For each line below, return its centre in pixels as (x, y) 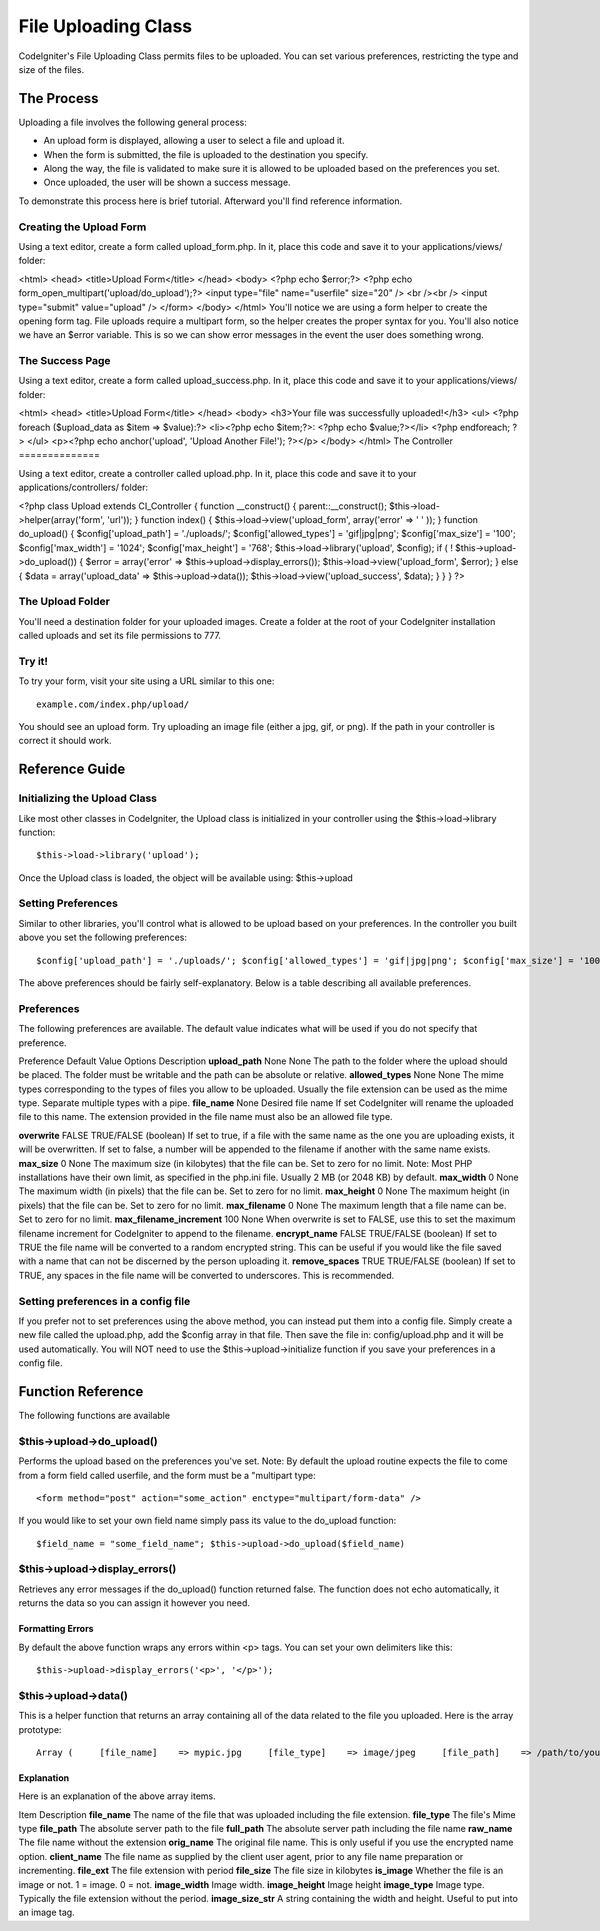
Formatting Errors (56, 1629)
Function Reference (81, 1391)
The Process (58, 98)
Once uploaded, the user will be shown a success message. (167, 182)
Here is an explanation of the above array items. (117, 1796)
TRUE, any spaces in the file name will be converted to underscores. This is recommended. (206, 1275)
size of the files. (51, 69)
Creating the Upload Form (82, 227)
